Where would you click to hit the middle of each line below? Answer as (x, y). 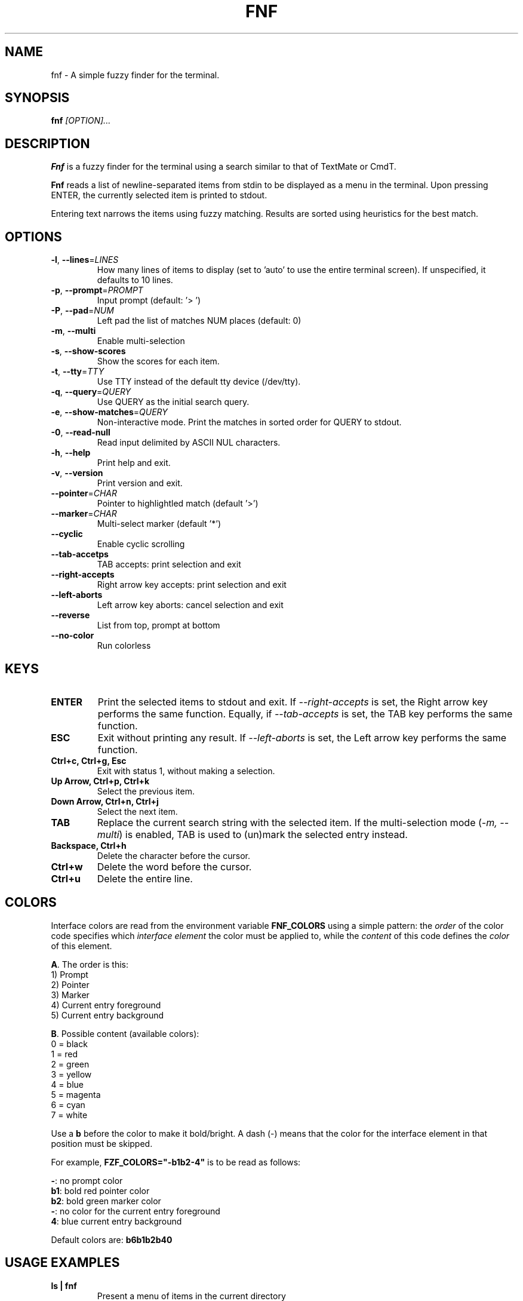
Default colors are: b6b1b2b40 (112, 1239)
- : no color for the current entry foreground (136, 1211)
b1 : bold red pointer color (100, 1190)
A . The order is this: (90, 964)
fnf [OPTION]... (81, 121)
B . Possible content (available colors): (125, 1033)
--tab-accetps (80, 554)
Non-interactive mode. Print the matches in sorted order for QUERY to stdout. (249, 422)
